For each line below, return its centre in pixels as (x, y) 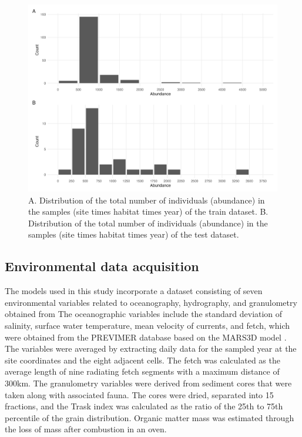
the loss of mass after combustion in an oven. (86, 429)
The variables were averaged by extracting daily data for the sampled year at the (151, 348)
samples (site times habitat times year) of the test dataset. (134, 234)
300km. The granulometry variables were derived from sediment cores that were (148, 383)
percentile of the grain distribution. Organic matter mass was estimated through (150, 417)
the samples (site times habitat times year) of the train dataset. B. (148, 211)
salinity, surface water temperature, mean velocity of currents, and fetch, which (147, 325)
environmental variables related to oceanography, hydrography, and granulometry (151, 302)
